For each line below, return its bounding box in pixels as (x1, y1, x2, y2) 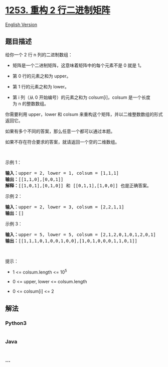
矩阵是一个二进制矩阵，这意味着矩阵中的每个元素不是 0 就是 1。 (12, 62, 144, 68)
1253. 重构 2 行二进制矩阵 (5, 5, 110, 16)
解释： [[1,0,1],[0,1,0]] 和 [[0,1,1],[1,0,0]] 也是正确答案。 (5, 183, 151, 188)
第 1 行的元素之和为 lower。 (12, 83, 69, 89)
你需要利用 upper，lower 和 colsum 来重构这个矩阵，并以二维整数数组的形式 (5, 111, 163, 117)
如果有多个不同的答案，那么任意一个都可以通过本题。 (5, 128, 115, 134)
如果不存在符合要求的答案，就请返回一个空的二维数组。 (5, 139, 119, 145)
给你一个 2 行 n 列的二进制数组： (5, 51, 73, 58)
